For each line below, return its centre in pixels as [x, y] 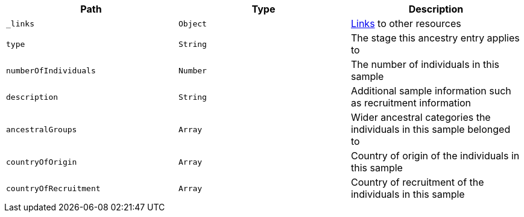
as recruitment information [411, 103]
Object [192, 23]
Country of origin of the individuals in [435, 156]
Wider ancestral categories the [421, 117]
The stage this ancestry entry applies [435, 38]
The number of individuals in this [425, 64]
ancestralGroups [42, 129]
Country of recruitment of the [417, 182]
